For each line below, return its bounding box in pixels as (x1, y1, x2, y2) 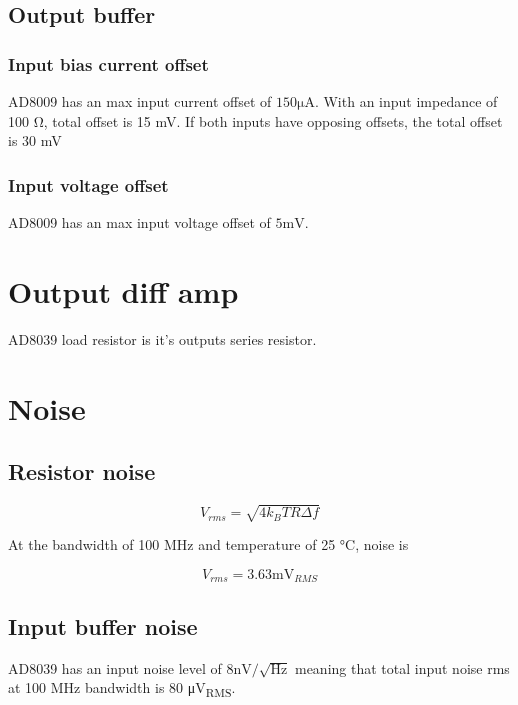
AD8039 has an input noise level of (8, 657, 222, 678)
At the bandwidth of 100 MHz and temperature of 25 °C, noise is (8, 534, 409, 555)
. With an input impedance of (314, 91, 498, 111)
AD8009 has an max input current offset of (8, 91, 272, 111)
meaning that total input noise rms (294, 657, 510, 678)
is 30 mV (8, 130, 62, 151)
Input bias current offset (8, 51, 209, 76)
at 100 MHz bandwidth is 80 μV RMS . (8, 677, 236, 701)
